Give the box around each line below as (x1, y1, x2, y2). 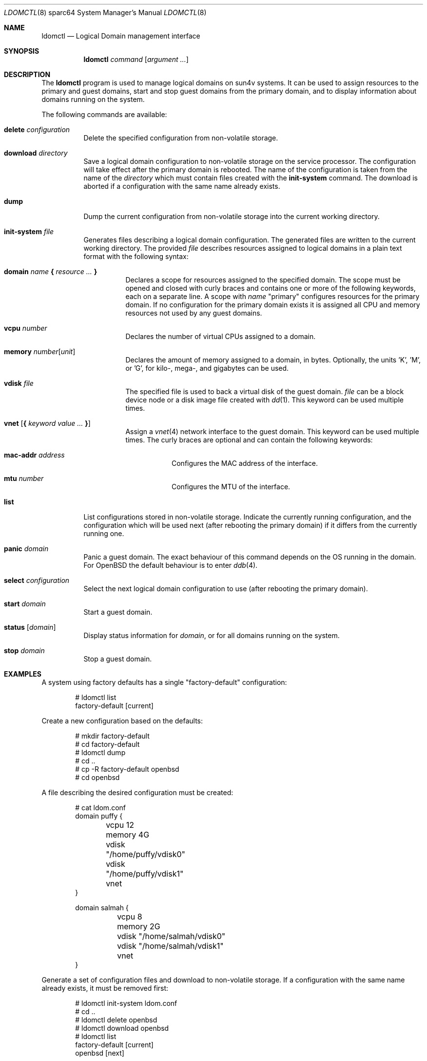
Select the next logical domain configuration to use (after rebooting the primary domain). (83, 584, 368, 593)
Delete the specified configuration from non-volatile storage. (83, 134, 278, 142)
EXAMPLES (4, 670, 41, 678)
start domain (4, 600, 46, 608)
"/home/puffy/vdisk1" (106, 869, 184, 879)
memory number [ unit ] (4, 347, 76, 356)
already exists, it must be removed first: (41, 984, 169, 992)
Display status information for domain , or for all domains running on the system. (83, 631, 340, 640)
